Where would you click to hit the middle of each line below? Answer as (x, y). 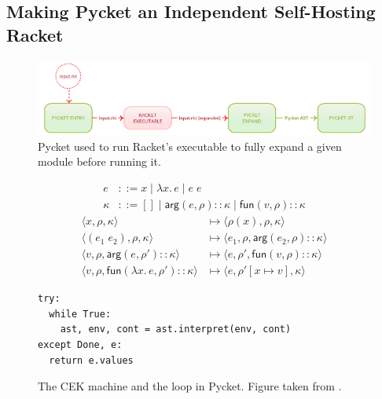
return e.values (91, 360)
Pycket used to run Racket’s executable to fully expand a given (190, 146)
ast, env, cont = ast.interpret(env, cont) (176, 329)
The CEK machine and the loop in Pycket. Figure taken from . (190, 386)
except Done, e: (80, 344)
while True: (80, 314)
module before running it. (99, 161)
